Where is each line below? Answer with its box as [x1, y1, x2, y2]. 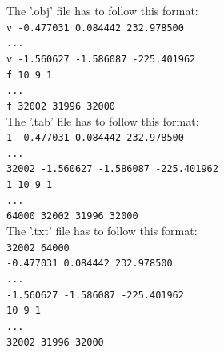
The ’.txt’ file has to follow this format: [6, 222, 198, 239]
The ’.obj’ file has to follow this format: [6, 2, 198, 18]
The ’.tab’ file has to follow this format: [6, 112, 199, 129]
